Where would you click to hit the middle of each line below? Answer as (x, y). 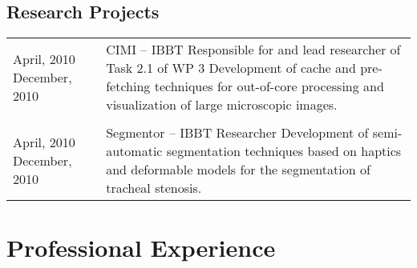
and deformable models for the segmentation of (238, 170)
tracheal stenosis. (154, 188)
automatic (134, 151)
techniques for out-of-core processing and (269, 86)
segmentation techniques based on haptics (284, 151)
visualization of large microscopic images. (222, 105)
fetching (128, 86)
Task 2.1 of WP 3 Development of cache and (231, 68)
